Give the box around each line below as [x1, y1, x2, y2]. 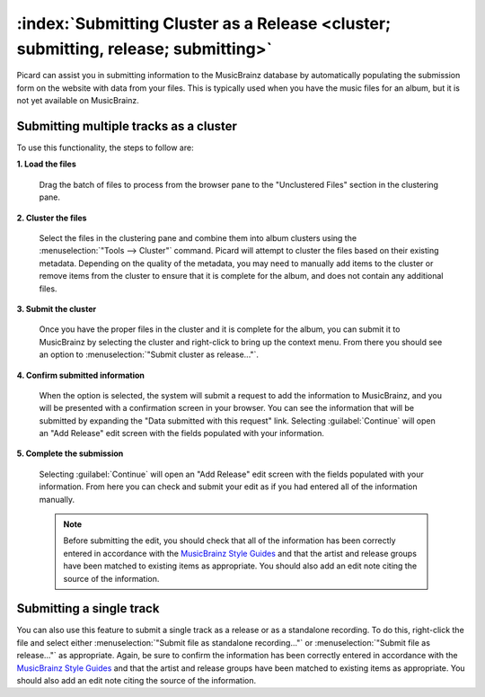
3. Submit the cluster [16, 303, 97, 314]
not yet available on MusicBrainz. [16, 95, 139, 106]
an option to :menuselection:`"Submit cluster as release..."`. [39, 349, 260, 360]
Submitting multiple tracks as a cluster [16, 118, 238, 134]
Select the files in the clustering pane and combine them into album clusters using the [39, 232, 357, 243]
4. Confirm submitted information [16, 370, 145, 380]
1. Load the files [16, 158, 76, 170]
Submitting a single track [16, 601, 160, 616]
